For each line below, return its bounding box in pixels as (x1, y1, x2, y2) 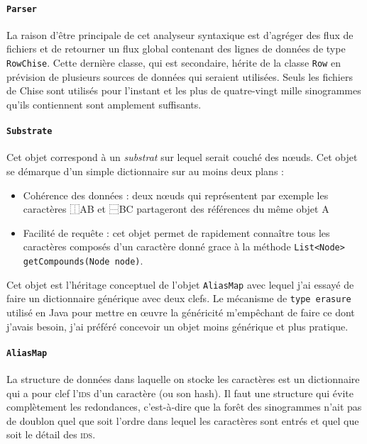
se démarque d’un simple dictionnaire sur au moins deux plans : (6, 163, 284, 178)
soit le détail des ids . (6, 427, 96, 442)
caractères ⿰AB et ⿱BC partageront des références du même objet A (23, 201, 329, 216)
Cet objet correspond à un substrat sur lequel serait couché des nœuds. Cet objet (6, 150, 358, 165)
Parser (6, 4, 37, 14)
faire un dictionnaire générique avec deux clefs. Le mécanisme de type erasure (6, 291, 351, 306)
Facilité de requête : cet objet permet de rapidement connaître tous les (23, 225, 330, 240)
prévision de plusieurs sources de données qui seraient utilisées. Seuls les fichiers (6, 69, 353, 84)
